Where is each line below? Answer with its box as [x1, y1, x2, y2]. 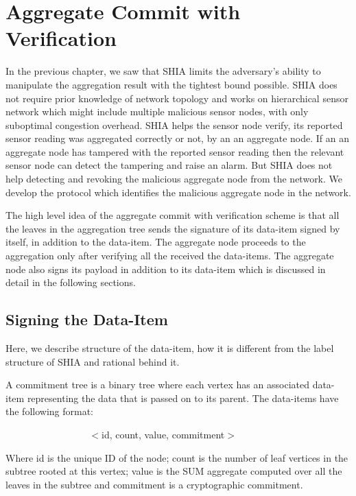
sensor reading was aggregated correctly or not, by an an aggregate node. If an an [5, 131, 349, 145]
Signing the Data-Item [5, 309, 168, 330]
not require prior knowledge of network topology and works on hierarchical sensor [5, 91, 348, 105]
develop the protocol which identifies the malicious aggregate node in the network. [5, 185, 351, 199]
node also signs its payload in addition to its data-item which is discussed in [5, 261, 326, 276]
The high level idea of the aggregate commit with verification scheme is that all [5, 208, 340, 222]
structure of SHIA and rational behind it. [5, 354, 180, 368]
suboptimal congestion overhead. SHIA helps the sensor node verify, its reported [5, 117, 343, 132]
